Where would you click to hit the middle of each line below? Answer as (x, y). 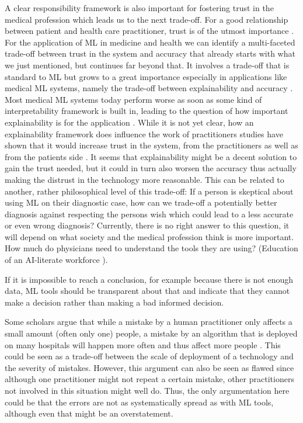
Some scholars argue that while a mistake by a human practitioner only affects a (149, 322)
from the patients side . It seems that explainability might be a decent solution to (151, 156)
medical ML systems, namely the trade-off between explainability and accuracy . (149, 88)
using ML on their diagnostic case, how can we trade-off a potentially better (141, 202)
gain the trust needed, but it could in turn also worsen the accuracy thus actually (151, 168)
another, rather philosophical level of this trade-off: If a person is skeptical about (149, 191)
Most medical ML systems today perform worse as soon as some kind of (133, 99)
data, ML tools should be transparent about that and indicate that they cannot (147, 291)
